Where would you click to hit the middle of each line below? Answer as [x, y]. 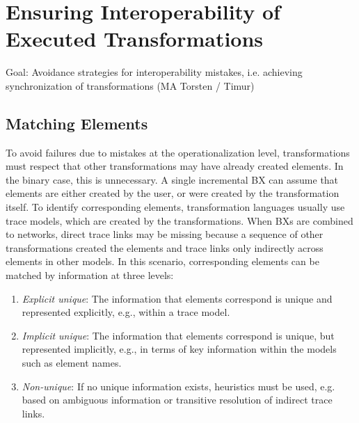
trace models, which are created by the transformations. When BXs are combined [179, 220]
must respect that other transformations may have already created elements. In [175, 166]
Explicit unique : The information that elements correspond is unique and [177, 298]
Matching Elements [77, 123]
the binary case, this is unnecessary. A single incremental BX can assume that [172, 179]
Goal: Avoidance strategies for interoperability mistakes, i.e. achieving [154, 72]
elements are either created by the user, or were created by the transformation [173, 193]
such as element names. [72, 363]
